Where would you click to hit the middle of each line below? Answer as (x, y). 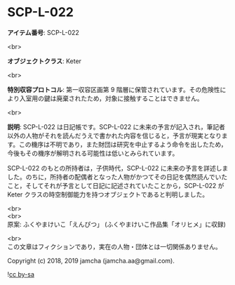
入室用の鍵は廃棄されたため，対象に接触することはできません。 (111, 98)
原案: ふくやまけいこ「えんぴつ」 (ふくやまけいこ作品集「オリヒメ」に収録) (117, 224)
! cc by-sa (21, 274)
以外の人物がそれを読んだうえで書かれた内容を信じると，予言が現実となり (115, 135)
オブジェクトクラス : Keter (45, 61)
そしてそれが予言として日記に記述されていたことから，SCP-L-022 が (125, 185)
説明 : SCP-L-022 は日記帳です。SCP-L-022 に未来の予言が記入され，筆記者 (116, 126)
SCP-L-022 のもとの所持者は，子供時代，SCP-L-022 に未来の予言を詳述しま (118, 168)
